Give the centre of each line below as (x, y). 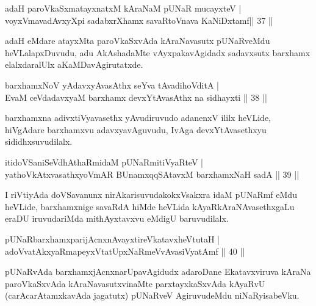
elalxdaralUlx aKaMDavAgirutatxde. (74, 64)
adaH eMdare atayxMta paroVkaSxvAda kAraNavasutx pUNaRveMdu (138, 41)
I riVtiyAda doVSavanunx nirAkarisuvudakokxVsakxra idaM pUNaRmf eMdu (151, 195)
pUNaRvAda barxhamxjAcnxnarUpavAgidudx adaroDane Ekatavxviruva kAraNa (158, 271)
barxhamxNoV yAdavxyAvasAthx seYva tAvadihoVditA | (112, 85)
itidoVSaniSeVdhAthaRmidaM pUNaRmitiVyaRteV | (104, 162)
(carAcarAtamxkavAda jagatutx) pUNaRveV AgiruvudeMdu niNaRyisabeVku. (152, 295)
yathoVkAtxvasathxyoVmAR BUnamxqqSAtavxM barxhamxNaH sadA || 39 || (152, 174)
